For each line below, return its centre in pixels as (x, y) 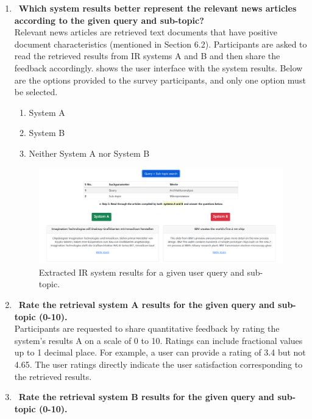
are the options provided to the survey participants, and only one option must (160, 80)
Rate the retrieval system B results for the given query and (147, 397)
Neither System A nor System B (89, 153)
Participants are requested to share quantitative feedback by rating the (147, 328)
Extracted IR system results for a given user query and (141, 272)
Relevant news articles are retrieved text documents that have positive (146, 32)
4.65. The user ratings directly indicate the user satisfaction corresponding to (158, 364)
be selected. (36, 92)
